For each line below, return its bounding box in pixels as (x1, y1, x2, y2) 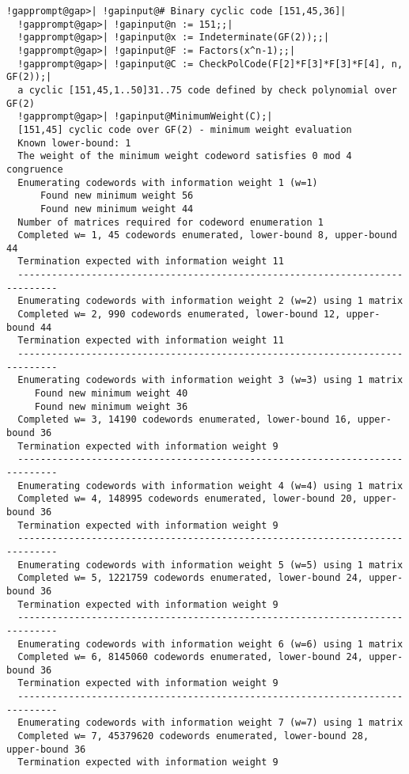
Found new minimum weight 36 (34, 400, 188, 412)
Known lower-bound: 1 (17, 137, 131, 149)
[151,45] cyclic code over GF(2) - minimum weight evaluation (17, 123, 352, 135)
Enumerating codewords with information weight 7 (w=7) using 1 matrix (17, 717, 403, 729)
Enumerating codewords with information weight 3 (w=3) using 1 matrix (17, 374, 403, 386)
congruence (6, 163, 63, 175)
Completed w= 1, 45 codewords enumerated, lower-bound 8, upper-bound (17, 230, 397, 241)
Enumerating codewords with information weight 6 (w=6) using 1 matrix (17, 638, 403, 650)
